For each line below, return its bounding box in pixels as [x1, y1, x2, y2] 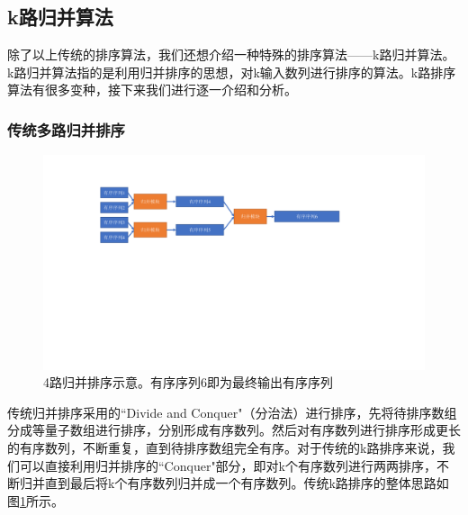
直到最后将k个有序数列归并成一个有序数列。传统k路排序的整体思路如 [44, 474, 449, 492]
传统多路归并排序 [7, 118, 125, 140]
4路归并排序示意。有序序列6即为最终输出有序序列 [43, 373, 333, 392]
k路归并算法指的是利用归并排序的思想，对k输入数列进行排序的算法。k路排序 [7, 62, 456, 81]
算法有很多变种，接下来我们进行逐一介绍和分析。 [7, 80, 297, 99]
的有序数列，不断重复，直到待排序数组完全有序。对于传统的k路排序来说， [7, 438, 443, 457]
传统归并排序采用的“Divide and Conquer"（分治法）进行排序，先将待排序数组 [7, 402, 457, 421]
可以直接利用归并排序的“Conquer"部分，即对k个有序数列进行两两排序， [19, 456, 437, 474]
